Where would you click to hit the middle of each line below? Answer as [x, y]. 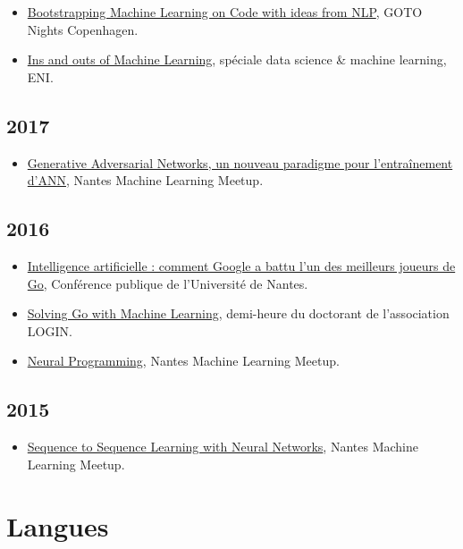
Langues [58, 525]
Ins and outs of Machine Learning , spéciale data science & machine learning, [237, 59]
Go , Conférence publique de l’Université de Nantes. [168, 283]
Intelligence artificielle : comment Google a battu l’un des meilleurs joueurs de [241, 265]
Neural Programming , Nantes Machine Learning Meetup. [183, 361]
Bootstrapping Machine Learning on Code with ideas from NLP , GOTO [225, 12]
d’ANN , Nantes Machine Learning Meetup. [145, 180]
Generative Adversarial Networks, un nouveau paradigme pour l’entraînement [240, 162]
